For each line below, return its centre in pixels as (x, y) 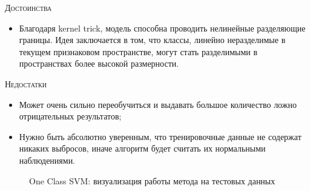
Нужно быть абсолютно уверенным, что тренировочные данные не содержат (160, 136)
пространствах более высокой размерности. (99, 63)
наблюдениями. (47, 160)
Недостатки (26, 83)
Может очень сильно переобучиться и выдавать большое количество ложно (158, 104)
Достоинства (28, 7)
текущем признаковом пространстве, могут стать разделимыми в (138, 51)
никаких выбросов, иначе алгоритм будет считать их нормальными (142, 148)
